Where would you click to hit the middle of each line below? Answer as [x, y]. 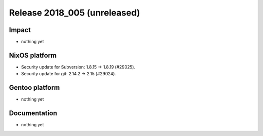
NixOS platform [33, 55]
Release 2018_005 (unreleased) [75, 13]
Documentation [33, 113]
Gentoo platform [35, 88]
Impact [20, 30]
